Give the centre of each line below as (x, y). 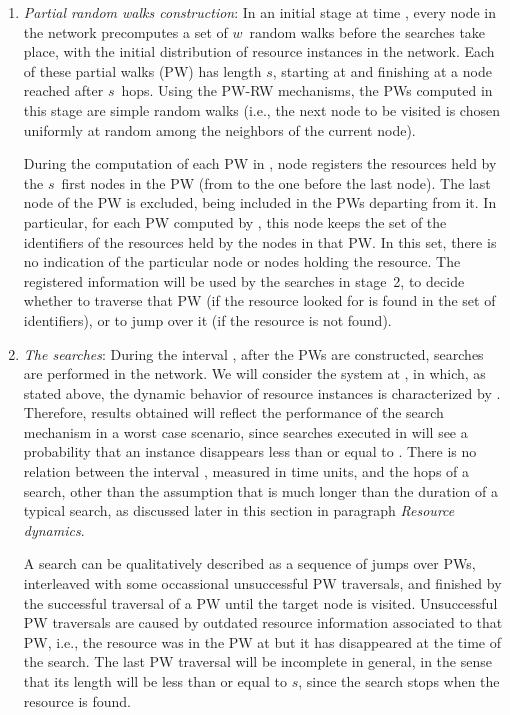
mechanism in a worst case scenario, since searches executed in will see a (245, 431)
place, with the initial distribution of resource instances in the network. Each (259, 51)
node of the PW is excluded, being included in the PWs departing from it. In (260, 202)
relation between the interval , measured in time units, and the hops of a (246, 471)
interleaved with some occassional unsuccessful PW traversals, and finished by (262, 583)
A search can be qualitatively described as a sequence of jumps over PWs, (249, 563)
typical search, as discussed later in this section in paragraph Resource (239, 510)
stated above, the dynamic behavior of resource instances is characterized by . (262, 392)
